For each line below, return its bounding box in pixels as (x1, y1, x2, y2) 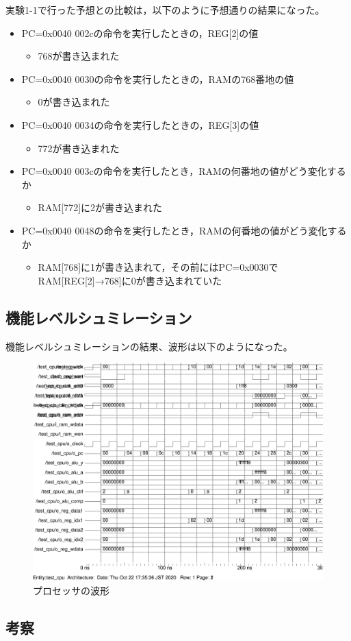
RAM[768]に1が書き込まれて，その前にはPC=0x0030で (38, 260, 278, 274)
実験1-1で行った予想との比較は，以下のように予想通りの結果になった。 (5, 3, 325, 16)
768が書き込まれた (38, 49, 120, 63)
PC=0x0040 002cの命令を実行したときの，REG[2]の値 (21, 25, 259, 40)
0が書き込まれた (38, 95, 110, 109)
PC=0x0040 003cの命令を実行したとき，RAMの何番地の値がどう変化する (21, 164, 346, 178)
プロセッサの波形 (33, 583, 109, 597)
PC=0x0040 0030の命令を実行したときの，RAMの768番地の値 (21, 71, 294, 86)
